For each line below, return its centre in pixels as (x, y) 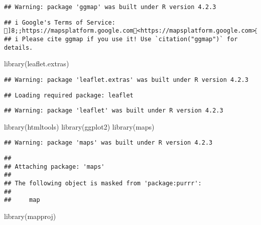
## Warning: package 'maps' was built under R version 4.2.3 (108, 143)
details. (19, 47)
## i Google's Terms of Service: (60, 22)
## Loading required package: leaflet (69, 95)
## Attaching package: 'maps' (54, 166)
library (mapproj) (30, 216)
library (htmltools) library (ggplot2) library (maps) (79, 126)
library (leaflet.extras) (37, 64)
